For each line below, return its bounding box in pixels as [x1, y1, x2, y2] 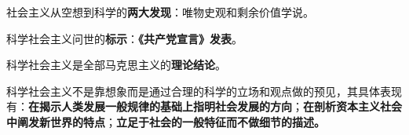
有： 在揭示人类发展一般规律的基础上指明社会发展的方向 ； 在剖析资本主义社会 [6, 98, 402, 115]
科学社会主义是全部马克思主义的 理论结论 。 [6, 57, 226, 73]
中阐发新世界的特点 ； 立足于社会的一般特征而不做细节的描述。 [6, 113, 325, 130]
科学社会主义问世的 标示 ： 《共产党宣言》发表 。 [6, 30, 243, 46]
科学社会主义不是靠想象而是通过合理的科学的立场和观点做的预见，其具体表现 [6, 82, 402, 99]
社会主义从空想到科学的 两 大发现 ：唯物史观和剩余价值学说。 [6, 4, 314, 20]
